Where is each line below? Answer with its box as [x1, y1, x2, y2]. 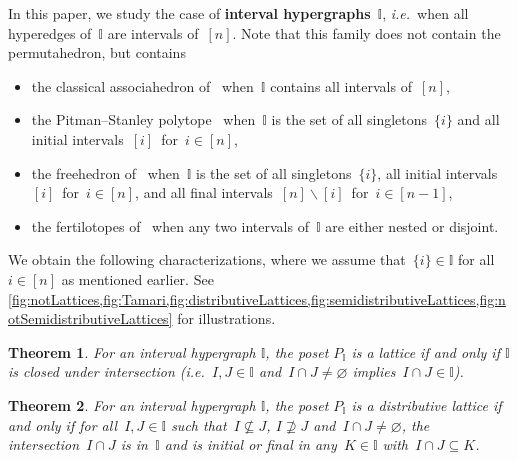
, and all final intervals [135, 182, 273, 203]
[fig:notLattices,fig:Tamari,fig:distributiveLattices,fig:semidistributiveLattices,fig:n [8, 288, 506, 309]
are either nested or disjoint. [325, 215, 499, 236]
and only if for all [8, 414, 117, 435]
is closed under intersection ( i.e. [8, 361, 205, 382]
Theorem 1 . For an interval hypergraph [8, 341, 256, 362]
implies [352, 361, 396, 382]
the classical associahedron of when [31, 75, 254, 96]
